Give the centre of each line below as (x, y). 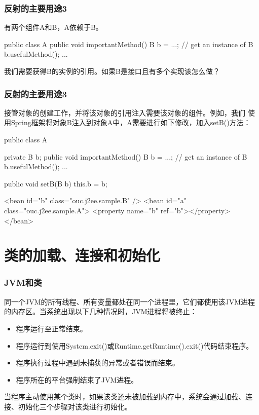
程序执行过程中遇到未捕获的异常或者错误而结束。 (98, 363)
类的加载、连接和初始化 (82, 255)
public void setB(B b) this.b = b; (56, 183)
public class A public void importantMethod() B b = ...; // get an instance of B (129, 44)
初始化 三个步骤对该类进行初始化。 (75, 406)
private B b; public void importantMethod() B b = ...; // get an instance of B (126, 156)
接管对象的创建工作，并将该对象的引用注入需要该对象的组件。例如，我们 (125, 112)
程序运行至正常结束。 (51, 328)
